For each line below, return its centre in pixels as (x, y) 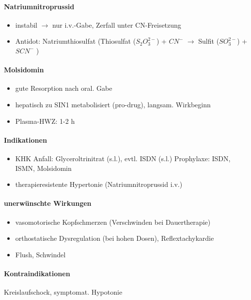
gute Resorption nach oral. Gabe (64, 88)
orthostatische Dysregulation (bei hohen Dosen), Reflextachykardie (115, 238)
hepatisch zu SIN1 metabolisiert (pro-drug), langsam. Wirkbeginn (113, 104)
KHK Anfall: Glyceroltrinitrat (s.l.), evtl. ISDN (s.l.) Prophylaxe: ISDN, (123, 158)
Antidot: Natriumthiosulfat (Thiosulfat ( (76, 41)
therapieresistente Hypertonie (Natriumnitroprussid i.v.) (99, 184)
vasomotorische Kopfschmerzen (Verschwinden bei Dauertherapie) (113, 222)
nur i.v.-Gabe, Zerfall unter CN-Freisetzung (117, 25)
